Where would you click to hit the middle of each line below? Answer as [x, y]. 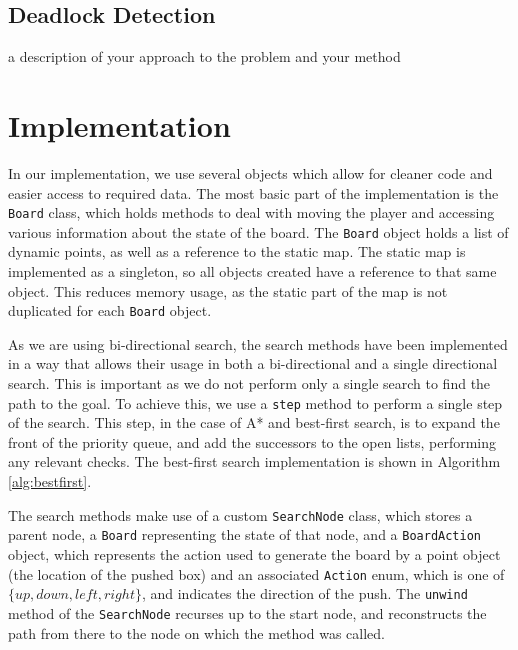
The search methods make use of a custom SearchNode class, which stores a [240, 514]
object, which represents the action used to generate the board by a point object [254, 553]
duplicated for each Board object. [110, 310]
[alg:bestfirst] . [50, 481]
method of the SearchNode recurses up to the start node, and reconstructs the [247, 612]
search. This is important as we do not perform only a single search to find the [249, 383]
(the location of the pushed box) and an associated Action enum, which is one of [256, 573]
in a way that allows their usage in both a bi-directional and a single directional [253, 363]
